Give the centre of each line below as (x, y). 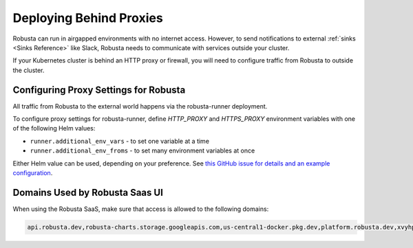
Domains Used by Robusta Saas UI (88, 192)
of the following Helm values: (54, 128)
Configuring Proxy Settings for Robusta (99, 90)
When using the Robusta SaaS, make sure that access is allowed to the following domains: (141, 209)
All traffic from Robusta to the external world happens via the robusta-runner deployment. (140, 106)
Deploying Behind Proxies (88, 18)
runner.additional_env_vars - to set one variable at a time (120, 141)
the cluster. (29, 70)
